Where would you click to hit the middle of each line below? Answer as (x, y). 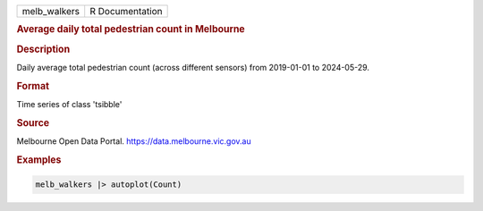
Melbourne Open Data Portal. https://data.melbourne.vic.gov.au (134, 141)
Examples (39, 159)
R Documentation (126, 11)
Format (33, 86)
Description (43, 49)
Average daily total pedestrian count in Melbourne (131, 30)
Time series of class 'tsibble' (69, 104)
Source (33, 122)
